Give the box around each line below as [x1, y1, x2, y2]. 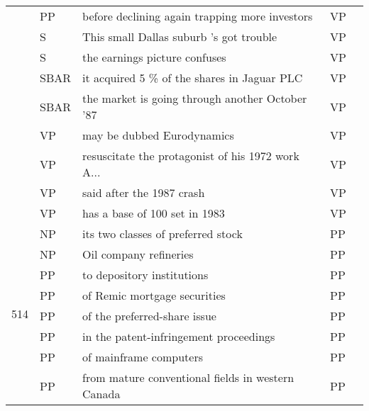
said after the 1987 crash [82, 184, 205, 201]
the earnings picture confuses [82, 49, 226, 65]
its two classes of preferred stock [82, 225, 243, 242]
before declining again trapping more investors [82, 8, 313, 24]
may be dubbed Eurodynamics [82, 127, 234, 143]
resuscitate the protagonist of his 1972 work [82, 147, 299, 164]
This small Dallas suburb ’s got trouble [82, 28, 277, 45]
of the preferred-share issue [82, 308, 216, 324]
